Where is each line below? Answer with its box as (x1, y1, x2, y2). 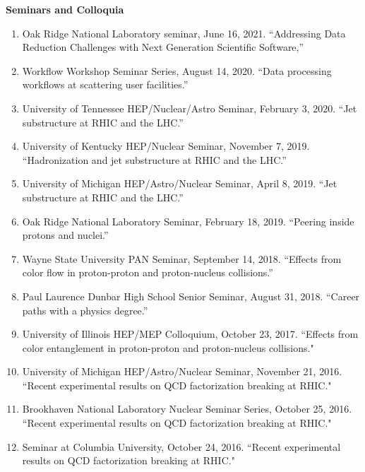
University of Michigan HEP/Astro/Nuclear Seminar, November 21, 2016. (22, 364, 342, 379)
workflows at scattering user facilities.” (22, 77, 189, 92)
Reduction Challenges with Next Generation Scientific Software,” (22, 40, 304, 54)
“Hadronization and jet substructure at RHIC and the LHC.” (22, 152, 287, 167)
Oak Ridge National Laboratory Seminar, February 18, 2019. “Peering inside (22, 213, 354, 228)
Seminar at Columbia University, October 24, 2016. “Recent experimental (22, 439, 341, 454)
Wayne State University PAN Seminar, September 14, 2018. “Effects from (22, 251, 342, 266)
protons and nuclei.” (22, 228, 109, 242)
